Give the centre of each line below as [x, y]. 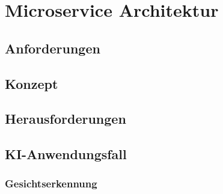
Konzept [32, 83]
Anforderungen [53, 48]
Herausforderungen [66, 119]
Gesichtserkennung [51, 183]
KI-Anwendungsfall [66, 154]
